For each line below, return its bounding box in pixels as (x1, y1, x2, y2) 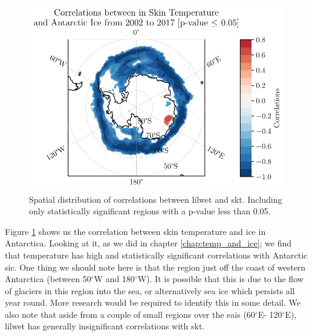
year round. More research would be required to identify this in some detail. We (5, 296, 301, 309)
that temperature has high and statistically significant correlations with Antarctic (5, 248, 308, 261)
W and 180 (94, 272, 135, 285)
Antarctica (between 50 (5, 272, 91, 285)
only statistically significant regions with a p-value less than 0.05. (29, 205, 271, 217)
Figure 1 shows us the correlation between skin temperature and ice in (5, 225, 266, 237)
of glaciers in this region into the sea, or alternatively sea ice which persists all (5, 284, 295, 297)
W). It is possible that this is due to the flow (137, 272, 304, 285)
